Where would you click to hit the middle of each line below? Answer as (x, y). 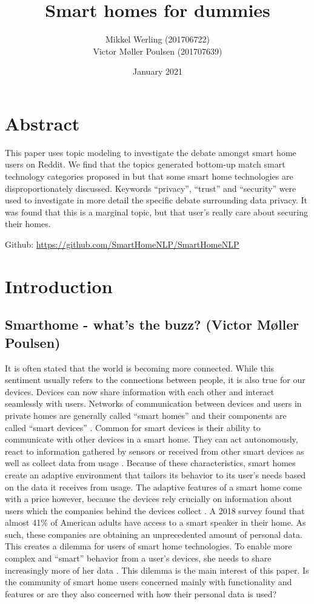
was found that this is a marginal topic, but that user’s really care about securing (157, 212)
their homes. (28, 224)
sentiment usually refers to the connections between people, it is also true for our (155, 380)
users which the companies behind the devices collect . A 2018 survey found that (155, 510)
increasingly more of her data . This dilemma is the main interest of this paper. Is (157, 570)
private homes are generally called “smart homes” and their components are (146, 415)
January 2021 (158, 71)
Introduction (59, 286)
